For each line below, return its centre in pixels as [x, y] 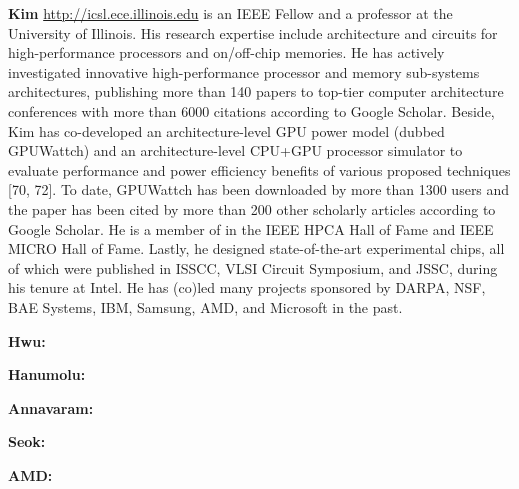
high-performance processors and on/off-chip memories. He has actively [226, 52]
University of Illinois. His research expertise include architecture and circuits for [253, 32]
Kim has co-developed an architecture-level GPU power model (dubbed [226, 130]
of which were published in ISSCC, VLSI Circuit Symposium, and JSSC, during [253, 267]
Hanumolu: [47, 374]
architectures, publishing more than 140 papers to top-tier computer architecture [256, 91]
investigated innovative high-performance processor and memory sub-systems [244, 71]
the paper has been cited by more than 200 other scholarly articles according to [252, 208]
